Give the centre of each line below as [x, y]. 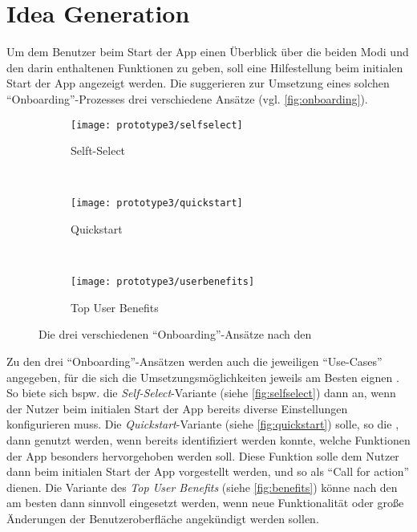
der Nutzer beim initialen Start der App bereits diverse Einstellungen [177, 408]
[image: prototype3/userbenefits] [163, 282]
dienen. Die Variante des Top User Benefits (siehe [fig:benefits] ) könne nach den [202, 487]
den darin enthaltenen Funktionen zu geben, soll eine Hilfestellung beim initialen [205, 67]
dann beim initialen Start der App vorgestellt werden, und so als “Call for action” [208, 471]
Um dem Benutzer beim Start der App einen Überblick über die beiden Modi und [208, 52]
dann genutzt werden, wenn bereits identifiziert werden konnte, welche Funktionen [208, 440]
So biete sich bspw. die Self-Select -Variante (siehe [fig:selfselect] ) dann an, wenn [201, 393]
